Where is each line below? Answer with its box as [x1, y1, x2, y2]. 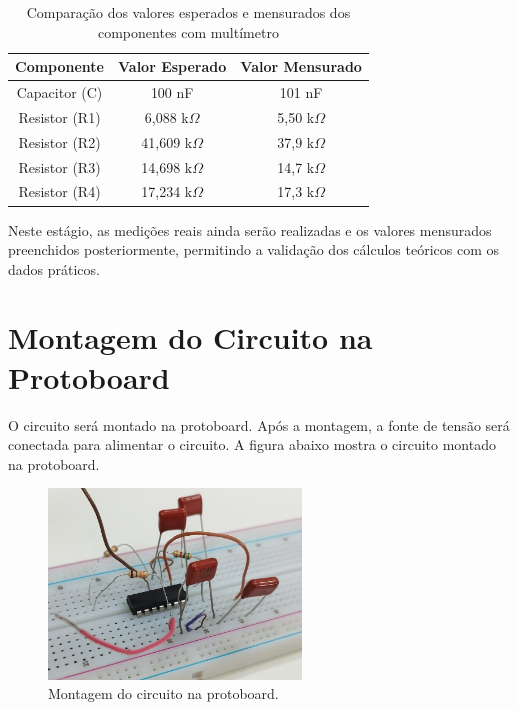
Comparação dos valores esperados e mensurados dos [26, 2, 351, 22]
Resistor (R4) [18, 181, 101, 202]
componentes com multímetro [97, 21, 279, 42]
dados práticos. [8, 258, 100, 279]
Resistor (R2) [18, 131, 101, 152]
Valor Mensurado [240, 56, 362, 77]
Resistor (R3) [18, 156, 101, 177]
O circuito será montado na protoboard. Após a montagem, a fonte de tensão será [8, 414, 510, 435]
